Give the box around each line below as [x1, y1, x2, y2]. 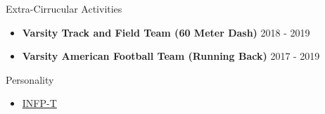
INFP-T [22, 96, 57, 110]
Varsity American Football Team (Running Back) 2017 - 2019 [22, 49, 320, 63]
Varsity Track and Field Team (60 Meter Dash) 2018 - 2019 [22, 25, 310, 39]
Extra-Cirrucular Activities [6, 1, 122, 15]
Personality [6, 72, 54, 87]
